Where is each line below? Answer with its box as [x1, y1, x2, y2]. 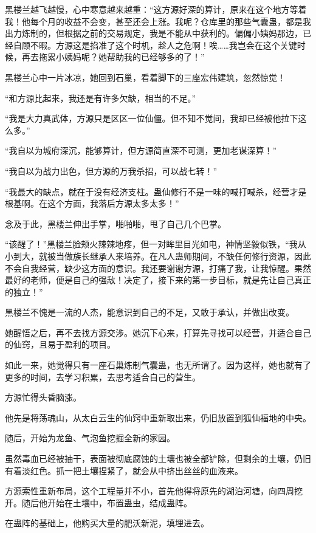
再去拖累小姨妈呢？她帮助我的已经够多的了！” [21, 50, 205, 63]
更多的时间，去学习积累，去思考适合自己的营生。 [5, 370, 201, 383]
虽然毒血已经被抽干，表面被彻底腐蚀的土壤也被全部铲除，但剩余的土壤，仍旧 [5, 452, 311, 465]
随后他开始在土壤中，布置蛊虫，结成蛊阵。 [21, 496, 192, 509]
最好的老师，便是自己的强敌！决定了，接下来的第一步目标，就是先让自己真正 [5, 273, 311, 286]
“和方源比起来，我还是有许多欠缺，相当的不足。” [5, 91, 196, 104]
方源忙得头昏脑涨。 [5, 391, 81, 404]
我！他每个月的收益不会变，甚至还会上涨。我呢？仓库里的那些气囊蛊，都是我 [5, 15, 311, 27]
